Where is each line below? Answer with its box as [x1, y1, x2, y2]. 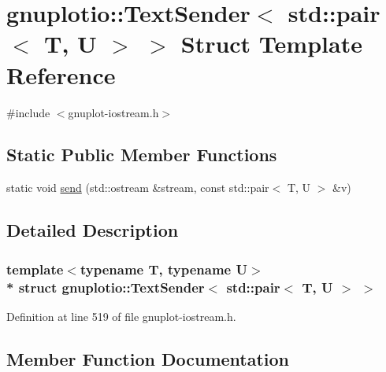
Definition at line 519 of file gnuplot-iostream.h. [6, 308, 236, 324]
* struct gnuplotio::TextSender [6, 277, 205, 296]
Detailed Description [6, 218, 179, 242]
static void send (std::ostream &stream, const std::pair [6, 179, 269, 196]
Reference [6, 58, 116, 90]
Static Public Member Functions [6, 142, 277, 167]
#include [6, 104, 50, 120]
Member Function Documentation [6, 346, 290, 370]
